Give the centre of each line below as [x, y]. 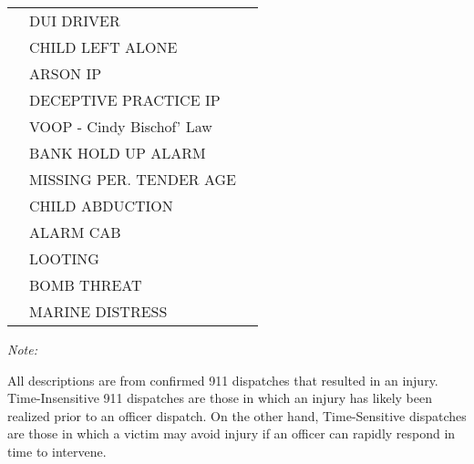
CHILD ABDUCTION [101, 206]
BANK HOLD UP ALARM [118, 153]
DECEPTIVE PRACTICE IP [125, 100]
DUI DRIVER [75, 21]
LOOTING [64, 258]
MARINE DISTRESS [98, 311]
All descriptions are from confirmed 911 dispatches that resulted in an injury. [223, 380]
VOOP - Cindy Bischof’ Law [121, 126]
